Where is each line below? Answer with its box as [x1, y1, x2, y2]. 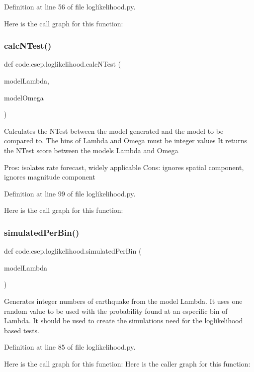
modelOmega [4, 92, 44, 102]
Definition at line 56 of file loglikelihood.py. [4, 1, 136, 11]
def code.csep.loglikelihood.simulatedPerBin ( [4, 246, 142, 256]
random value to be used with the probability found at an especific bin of [4, 305, 228, 316]
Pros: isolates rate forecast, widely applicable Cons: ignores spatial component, [4, 162, 244, 172]
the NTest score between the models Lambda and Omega [4, 145, 178, 155]
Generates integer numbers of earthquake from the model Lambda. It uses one [4, 295, 243, 306]
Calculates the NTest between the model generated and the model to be [4, 125, 224, 136]
